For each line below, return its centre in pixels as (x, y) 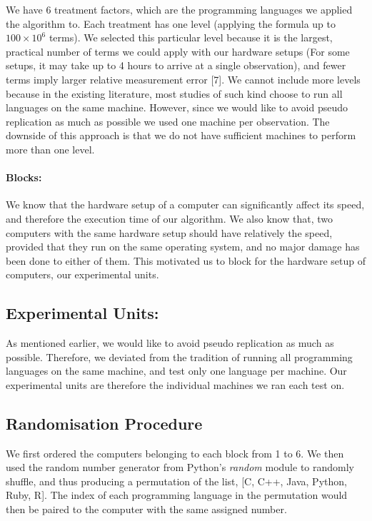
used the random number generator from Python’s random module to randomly (180, 467)
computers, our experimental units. (82, 274)
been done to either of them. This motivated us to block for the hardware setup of (186, 260)
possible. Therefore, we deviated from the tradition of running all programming (179, 356)
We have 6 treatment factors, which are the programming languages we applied (179, 9)
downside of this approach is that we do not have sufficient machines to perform (181, 135)
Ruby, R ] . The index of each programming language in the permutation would (177, 495)
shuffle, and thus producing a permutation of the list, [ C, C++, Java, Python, (176, 481)
